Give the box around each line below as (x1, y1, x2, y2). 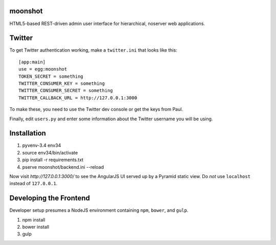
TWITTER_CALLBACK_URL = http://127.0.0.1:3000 (18, 95, 137, 101)
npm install (22, 216, 45, 222)
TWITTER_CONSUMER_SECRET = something (18, 87, 113, 94)
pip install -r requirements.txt (22, 157, 84, 163)
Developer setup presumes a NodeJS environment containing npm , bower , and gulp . (9, 207, 189, 213)
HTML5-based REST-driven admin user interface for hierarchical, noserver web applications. (9, 20, 205, 27)
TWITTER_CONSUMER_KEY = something (18, 80, 105, 86)
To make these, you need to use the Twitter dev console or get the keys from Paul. (9, 106, 183, 113)
